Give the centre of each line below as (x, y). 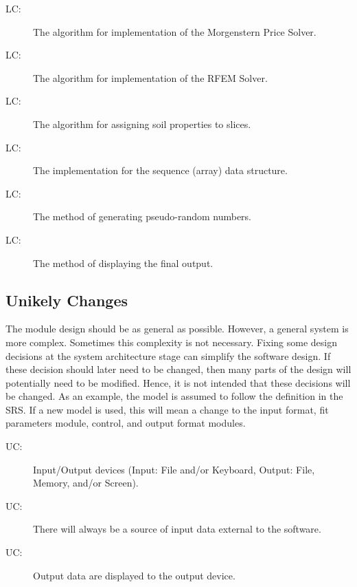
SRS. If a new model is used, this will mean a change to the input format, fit (167, 409)
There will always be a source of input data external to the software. (177, 529)
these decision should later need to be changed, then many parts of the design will (178, 369)
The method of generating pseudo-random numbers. (142, 216)
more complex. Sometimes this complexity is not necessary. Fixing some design (171, 342)
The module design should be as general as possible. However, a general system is (177, 329)
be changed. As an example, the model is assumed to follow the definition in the (174, 396)
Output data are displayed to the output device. (134, 575)
